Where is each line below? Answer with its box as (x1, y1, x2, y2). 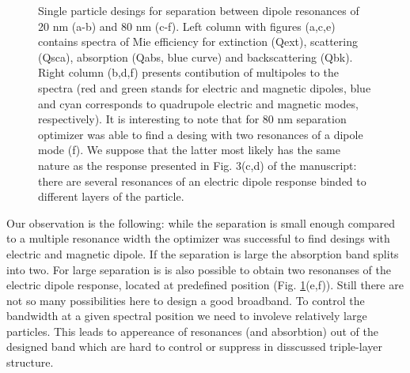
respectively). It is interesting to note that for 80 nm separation (38, 111, 347, 127)
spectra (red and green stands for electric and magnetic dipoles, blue (38, 79, 371, 96)
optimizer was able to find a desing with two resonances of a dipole (38, 126, 363, 142)
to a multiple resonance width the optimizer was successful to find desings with (6, 230, 390, 247)
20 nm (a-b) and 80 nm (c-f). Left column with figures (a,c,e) (38, 17, 336, 34)
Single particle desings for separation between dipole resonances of (38, 2, 359, 18)
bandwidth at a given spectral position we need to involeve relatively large (6, 307, 367, 324)
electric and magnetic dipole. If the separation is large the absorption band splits (6, 245, 399, 262)
